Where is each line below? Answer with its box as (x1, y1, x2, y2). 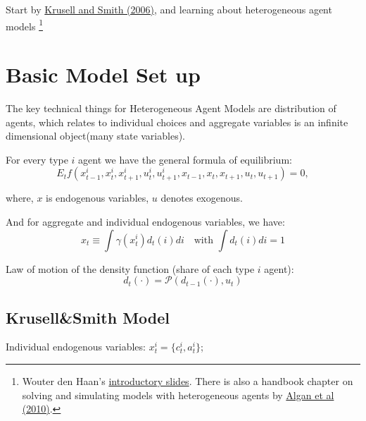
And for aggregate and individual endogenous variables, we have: (6, 214, 285, 228)
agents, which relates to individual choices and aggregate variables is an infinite (6, 114, 348, 129)
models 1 (6, 16, 43, 33)
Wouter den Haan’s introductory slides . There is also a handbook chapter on (22, 373, 353, 388)
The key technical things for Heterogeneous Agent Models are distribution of (6, 100, 336, 115)
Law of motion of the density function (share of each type (6, 261, 255, 276)
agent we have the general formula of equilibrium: (78, 152, 292, 166)
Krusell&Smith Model (6, 306, 170, 328)
